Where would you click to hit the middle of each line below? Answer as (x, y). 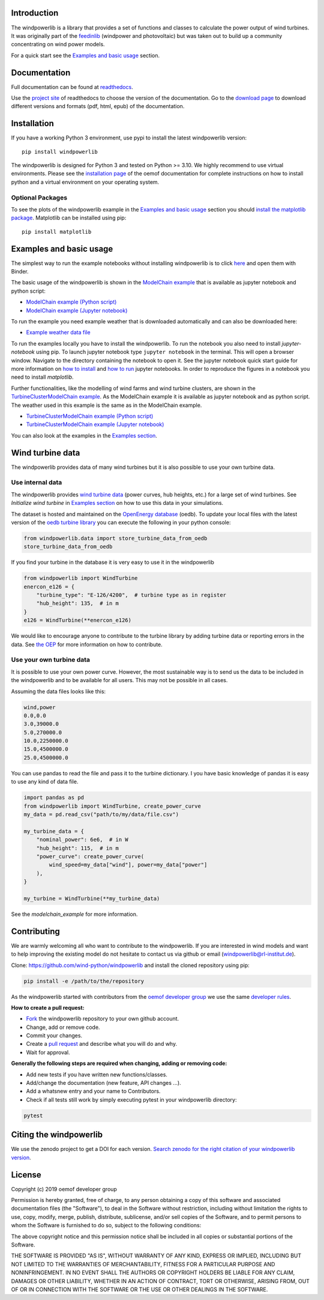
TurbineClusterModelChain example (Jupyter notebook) (95, 424)
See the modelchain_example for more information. (74, 914)
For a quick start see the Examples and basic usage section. (85, 55)
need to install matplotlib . (43, 377)
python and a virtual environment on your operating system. (85, 182)
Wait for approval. (48, 1052)
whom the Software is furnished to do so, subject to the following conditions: (106, 1225)
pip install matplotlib (57, 232)
